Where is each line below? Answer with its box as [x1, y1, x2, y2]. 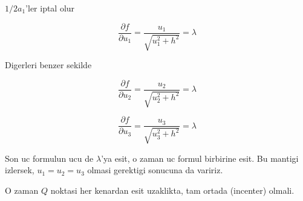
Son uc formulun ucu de [5, 152, 94, 164]
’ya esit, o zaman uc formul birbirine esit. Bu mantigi [101, 152, 299, 164]
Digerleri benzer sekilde [5, 59, 92, 71]
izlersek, [5, 164, 34, 176]
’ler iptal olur [25, 2, 75, 14]
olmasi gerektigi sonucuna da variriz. [87, 164, 223, 176]
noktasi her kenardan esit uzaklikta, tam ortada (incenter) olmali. [50, 183, 295, 196]
